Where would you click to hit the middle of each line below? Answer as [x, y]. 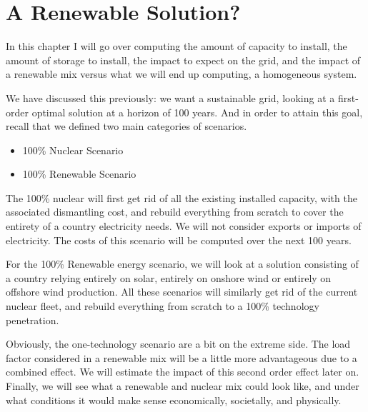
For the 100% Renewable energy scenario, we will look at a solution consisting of [182, 264]
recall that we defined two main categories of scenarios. [126, 126]
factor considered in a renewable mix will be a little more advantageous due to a [181, 357]
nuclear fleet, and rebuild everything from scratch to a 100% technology [163, 306]
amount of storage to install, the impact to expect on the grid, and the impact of [183, 60]
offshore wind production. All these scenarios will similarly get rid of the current [182, 292]
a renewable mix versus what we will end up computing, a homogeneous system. [181, 74]
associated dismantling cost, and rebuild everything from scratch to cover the [175, 212]
